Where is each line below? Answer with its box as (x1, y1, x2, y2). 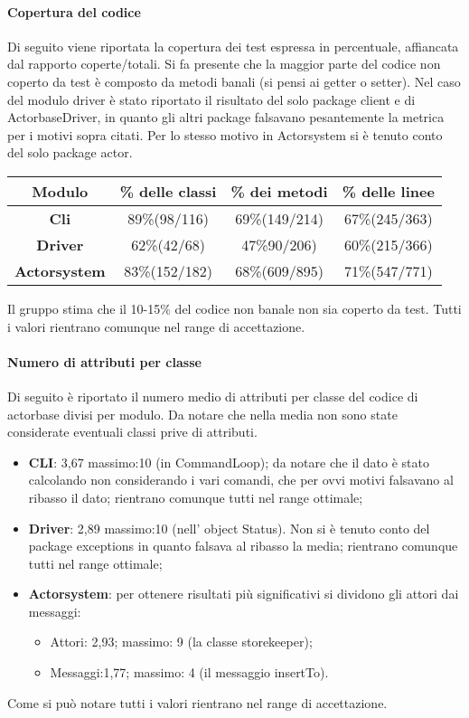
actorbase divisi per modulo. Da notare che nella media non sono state (7, 404, 398, 423)
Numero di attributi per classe (7, 352, 202, 371)
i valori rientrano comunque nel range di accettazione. (7, 316, 305, 335)
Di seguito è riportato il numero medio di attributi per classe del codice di (7, 386, 418, 405)
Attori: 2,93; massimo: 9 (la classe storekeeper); (50, 632, 313, 651)
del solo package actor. (7, 143, 133, 162)
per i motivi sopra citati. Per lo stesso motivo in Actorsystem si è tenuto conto (7, 125, 443, 144)
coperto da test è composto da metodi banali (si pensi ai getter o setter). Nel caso (7, 71, 461, 90)
